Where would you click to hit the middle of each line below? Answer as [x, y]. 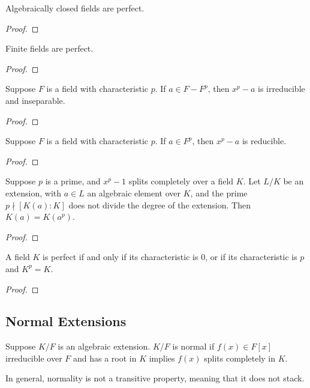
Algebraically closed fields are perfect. [75, 8]
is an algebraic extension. [104, 346]
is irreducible [282, 89]
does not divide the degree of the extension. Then [159, 205]
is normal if [193, 346]
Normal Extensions [66, 321]
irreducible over [34, 358]
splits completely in [240, 358]
